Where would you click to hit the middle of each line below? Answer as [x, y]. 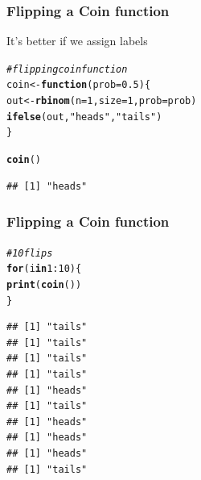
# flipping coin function [67, 69]
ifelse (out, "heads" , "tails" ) [84, 117]
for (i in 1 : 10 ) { [44, 269]
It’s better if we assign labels [77, 41]
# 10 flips [30, 253]
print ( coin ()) [44, 284]
